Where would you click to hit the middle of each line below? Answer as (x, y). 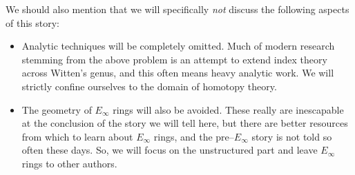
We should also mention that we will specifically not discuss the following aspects (177, 9)
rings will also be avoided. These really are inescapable (228, 109)
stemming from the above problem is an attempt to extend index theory (174, 59)
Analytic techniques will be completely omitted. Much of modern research (178, 46)
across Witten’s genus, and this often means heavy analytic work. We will (178, 73)
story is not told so (292, 136)
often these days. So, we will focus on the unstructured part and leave (170, 150)
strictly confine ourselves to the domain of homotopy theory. (149, 86)
